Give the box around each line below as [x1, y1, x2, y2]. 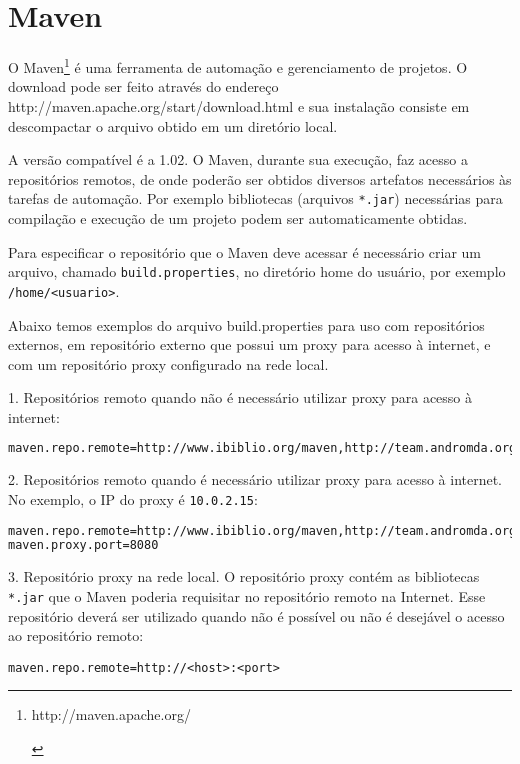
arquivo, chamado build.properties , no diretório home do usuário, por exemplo [8, 261, 506, 282]
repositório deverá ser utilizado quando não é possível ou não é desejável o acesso [8, 605, 505, 626]
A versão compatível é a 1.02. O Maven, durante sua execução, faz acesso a [8, 149, 468, 170]
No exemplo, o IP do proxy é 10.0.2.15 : [8, 488, 258, 509]
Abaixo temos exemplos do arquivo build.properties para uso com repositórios [8, 314, 485, 335]
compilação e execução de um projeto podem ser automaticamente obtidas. [8, 208, 468, 228]
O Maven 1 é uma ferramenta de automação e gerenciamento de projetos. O [8, 54, 468, 77]
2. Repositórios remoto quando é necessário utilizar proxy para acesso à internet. [8, 469, 503, 490]
